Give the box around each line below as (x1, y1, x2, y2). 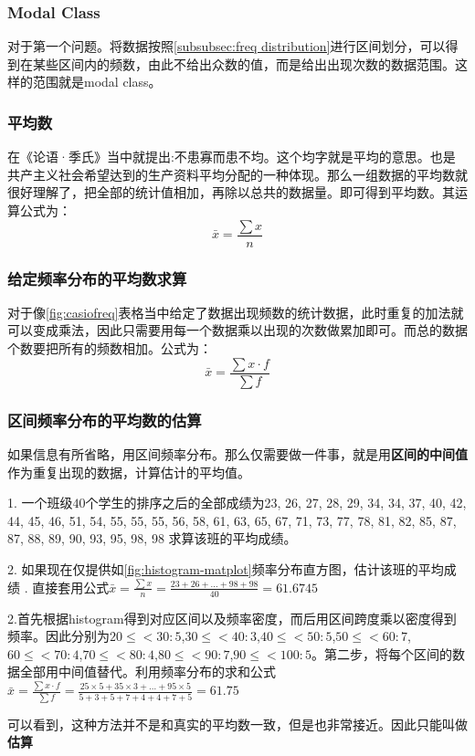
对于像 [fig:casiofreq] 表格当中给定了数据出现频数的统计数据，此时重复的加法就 (7, 302, 464, 321)
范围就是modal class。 (32, 72, 162, 91)
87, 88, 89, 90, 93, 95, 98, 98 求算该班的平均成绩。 (7, 529, 297, 548)
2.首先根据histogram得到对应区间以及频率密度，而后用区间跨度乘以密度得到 (7, 608, 457, 627)
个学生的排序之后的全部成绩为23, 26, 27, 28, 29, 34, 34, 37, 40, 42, (85, 493, 467, 512)
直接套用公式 (32, 577, 110, 596)
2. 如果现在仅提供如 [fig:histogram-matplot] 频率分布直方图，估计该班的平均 (7, 559, 444, 578)
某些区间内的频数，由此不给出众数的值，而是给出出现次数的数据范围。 (32, 54, 455, 73)
